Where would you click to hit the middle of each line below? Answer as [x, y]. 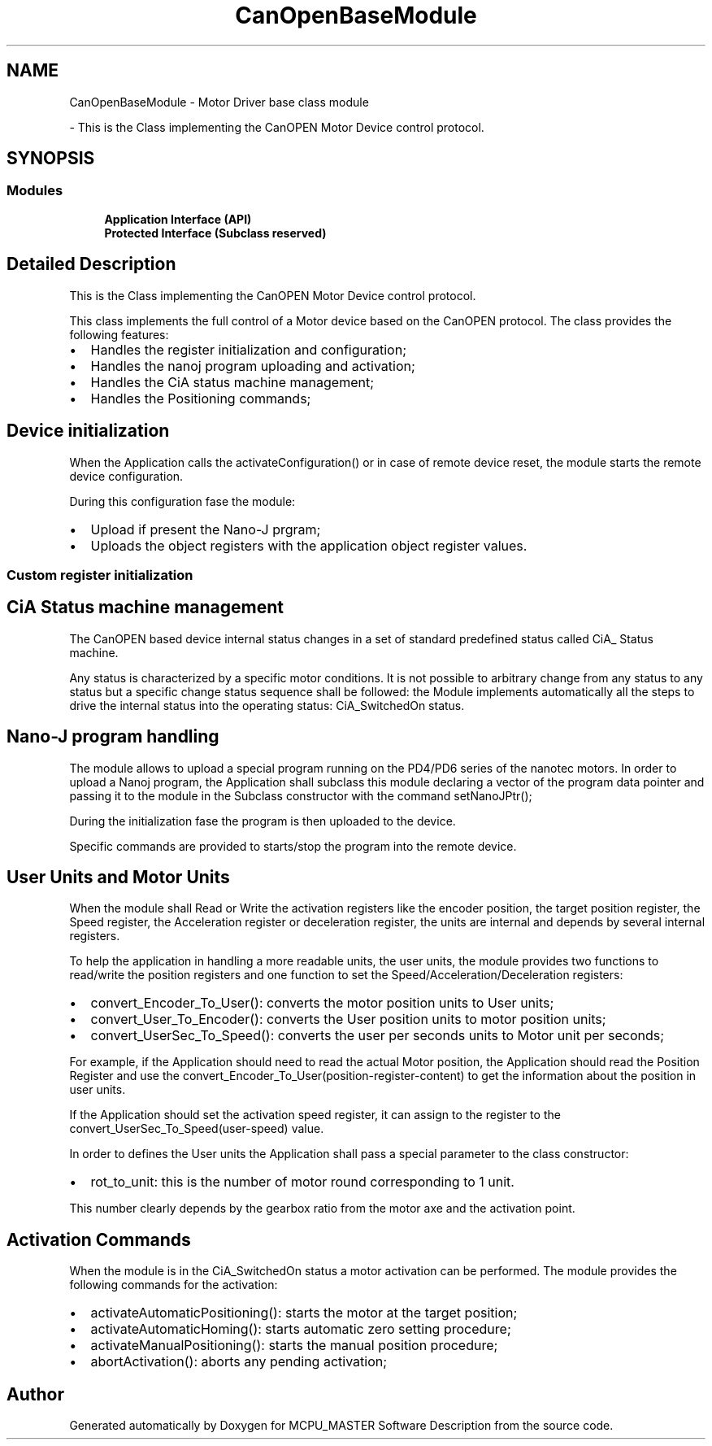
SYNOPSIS [51, 159]
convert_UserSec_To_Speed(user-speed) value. [197, 1129]
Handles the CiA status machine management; [232, 382]
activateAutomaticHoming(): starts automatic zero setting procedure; [301, 1329]
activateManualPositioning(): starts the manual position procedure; [294, 1346]
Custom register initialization [100, 575]
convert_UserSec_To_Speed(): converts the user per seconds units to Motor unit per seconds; [378, 1036]
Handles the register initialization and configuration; [248, 349]
